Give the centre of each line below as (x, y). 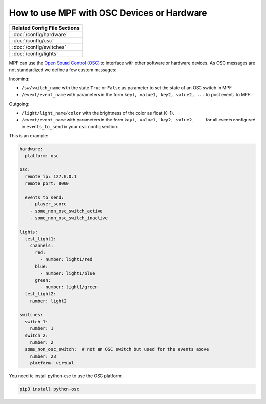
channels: (42, 245)
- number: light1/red (66, 260)
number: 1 (42, 329)
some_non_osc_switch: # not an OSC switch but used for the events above (117, 349)
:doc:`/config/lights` (35, 53)
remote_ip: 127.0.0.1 (51, 176)
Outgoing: (19, 104)
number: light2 (48, 301)
